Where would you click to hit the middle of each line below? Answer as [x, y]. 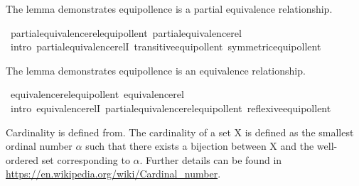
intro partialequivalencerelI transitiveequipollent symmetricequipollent [166, 46]
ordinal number [39, 146]
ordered [22, 159]
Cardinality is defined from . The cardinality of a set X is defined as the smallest [180, 132]
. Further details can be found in [211, 159]
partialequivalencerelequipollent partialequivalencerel [126, 32]
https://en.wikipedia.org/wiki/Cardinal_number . [113, 174]
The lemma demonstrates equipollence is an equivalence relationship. [156, 70]
